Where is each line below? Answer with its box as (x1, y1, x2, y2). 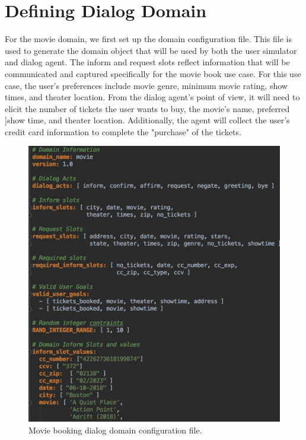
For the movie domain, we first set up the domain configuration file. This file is (5, 33, 292, 45)
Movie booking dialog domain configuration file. (28, 423, 202, 436)
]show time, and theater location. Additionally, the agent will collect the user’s (5, 114, 290, 126)
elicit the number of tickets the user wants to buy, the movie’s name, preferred (5, 102, 290, 114)
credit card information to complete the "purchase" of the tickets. (5, 125, 241, 138)
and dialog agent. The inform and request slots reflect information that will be (5, 56, 290, 68)
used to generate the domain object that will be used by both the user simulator (5, 44, 297, 56)
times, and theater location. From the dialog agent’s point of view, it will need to (5, 91, 300, 103)
